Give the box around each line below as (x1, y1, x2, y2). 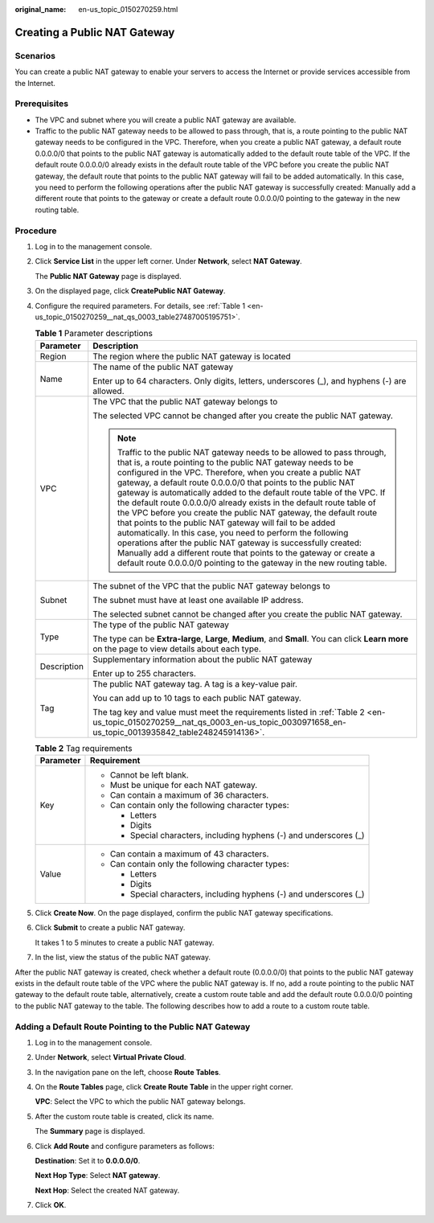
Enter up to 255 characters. (92, 667, 197, 679)
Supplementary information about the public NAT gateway (92, 654, 313, 665)
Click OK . (35, 1200, 67, 1210)
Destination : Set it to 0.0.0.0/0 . (35, 1156, 141, 1166)
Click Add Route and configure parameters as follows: (35, 1141, 215, 1151)
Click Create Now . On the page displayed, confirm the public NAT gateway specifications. (35, 909, 334, 918)
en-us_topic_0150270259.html (78, 5, 178, 14)
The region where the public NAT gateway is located (92, 351, 291, 362)
